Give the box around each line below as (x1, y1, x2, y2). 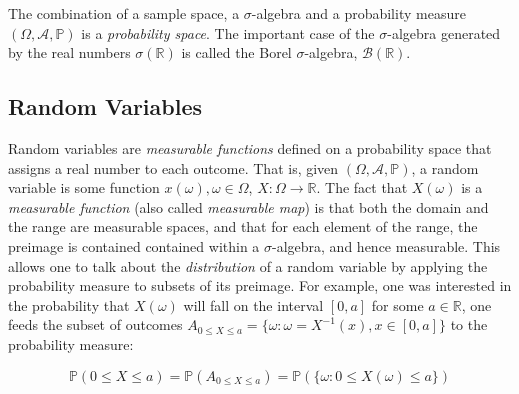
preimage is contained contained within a (8, 235, 260, 256)
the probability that (8, 294, 130, 315)
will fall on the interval (183, 294, 324, 315)
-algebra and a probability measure (251, 3, 466, 23)
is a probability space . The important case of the (81, 22, 375, 43)
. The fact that (316, 177, 408, 198)
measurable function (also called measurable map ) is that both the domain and (8, 196, 489, 217)
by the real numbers (8, 42, 131, 63)
